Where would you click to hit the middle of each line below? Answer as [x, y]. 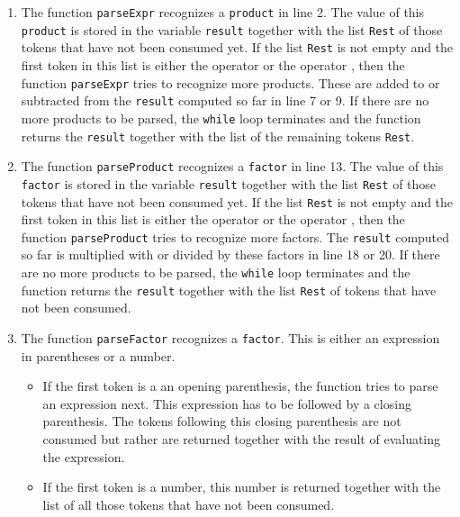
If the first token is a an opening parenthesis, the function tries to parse [240, 386]
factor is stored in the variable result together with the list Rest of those [229, 183]
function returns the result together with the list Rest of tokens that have [229, 290]
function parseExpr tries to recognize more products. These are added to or [230, 82]
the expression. [84, 456]
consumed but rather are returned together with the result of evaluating [242, 438]
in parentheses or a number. [98, 355]
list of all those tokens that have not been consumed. [189, 504]
